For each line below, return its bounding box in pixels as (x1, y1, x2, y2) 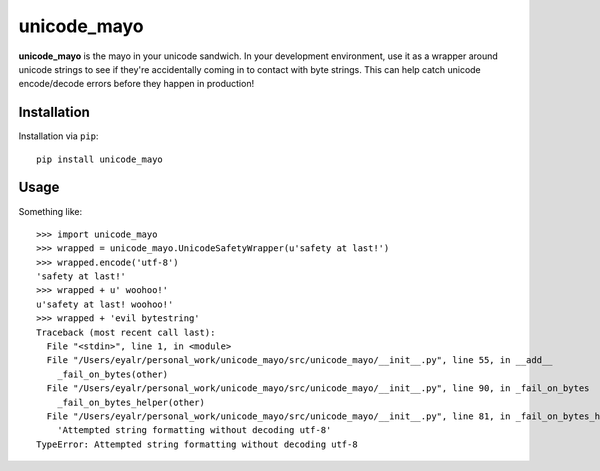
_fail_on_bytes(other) (56, 368, 169, 380)
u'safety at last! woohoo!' (36, 298, 174, 310)
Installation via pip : (18, 130, 99, 142)
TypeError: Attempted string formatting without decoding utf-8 (36, 438, 359, 450)
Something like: (18, 205, 83, 217)
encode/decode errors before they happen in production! (18, 78, 255, 90)
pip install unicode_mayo (36, 153, 164, 165)
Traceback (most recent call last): (36, 326, 216, 338)
